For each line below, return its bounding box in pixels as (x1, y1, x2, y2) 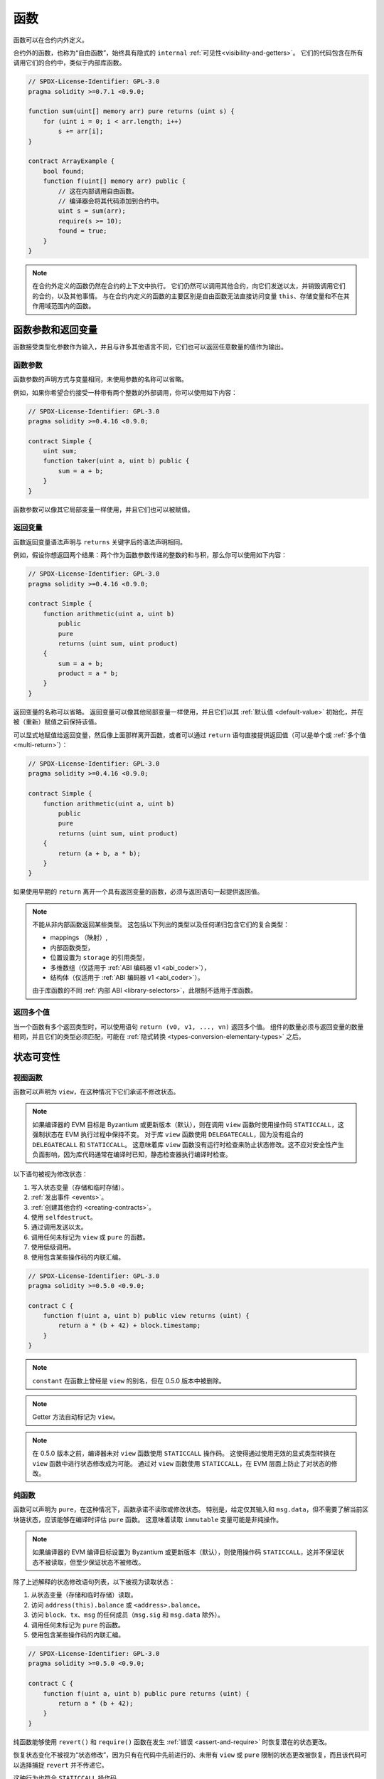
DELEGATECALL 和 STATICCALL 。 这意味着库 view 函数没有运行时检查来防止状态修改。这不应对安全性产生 (32, 1140, 344, 1149)
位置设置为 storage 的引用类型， (50, 954, 149, 962)
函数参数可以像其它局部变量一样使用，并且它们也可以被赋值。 (13, 505, 194, 514)
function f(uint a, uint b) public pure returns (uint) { (43, 1689, 250, 1697)
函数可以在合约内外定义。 (13, 36, 88, 44)
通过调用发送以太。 (31, 1223, 87, 1231)
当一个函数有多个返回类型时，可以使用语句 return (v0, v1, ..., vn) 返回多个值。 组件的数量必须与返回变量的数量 (13, 1022, 364, 1031)
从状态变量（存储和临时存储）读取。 (31, 1590, 137, 1599)
